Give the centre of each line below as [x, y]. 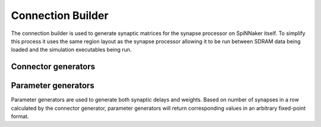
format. [20, 116]
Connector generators [53, 67]
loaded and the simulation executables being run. [71, 50]
